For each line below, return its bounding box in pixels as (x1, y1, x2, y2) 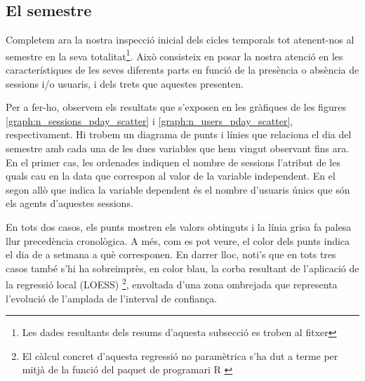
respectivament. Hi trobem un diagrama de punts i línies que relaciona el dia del (6, 127, 352, 142)
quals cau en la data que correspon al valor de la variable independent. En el (6, 168, 336, 183)
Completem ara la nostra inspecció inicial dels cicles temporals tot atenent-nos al (6, 32, 354, 47)
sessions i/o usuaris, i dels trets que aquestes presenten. (6, 76, 244, 91)
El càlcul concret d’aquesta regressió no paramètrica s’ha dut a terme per (22, 348, 338, 363)
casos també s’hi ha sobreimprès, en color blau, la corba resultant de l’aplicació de (6, 260, 359, 275)
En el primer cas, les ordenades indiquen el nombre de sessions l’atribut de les (6, 154, 340, 169)
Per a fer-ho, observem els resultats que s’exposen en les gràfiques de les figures (6, 100, 346, 114)
